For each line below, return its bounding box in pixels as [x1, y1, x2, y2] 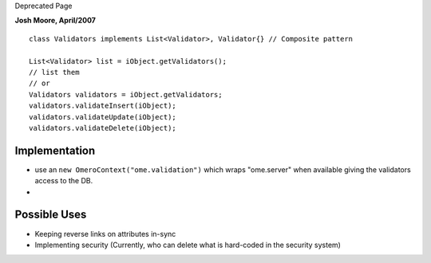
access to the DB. [34, 176, 93, 186]
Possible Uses [14, 208, 87, 222]
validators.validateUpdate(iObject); [29, 112, 177, 121]
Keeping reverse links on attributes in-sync [34, 229, 176, 238]
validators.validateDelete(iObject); [29, 124, 177, 132]
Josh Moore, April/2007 [14, 16, 96, 26]
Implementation [14, 143, 96, 157]
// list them [29, 68, 80, 77]
